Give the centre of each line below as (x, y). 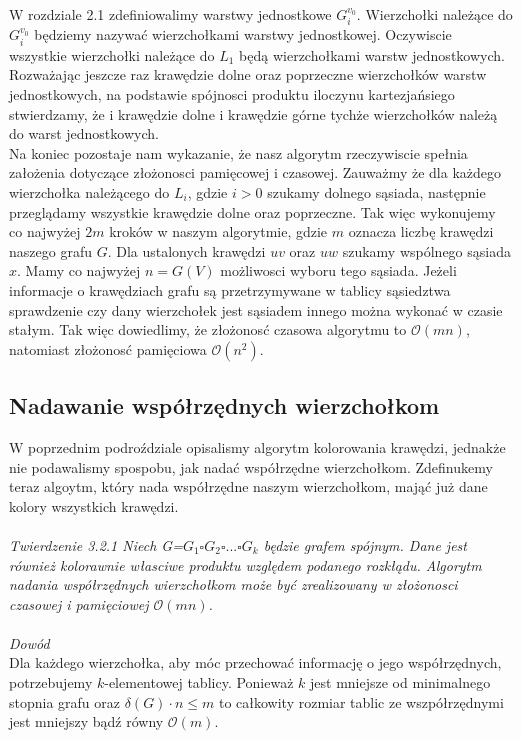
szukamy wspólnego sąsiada (426, 250)
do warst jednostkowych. (84, 133)
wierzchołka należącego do (89, 192)
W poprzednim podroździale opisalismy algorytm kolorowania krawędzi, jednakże (257, 446)
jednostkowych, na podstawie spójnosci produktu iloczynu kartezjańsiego (232, 94)
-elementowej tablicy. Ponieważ (199, 682)
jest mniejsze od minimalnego (400, 682)
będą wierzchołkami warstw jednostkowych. (372, 54)
